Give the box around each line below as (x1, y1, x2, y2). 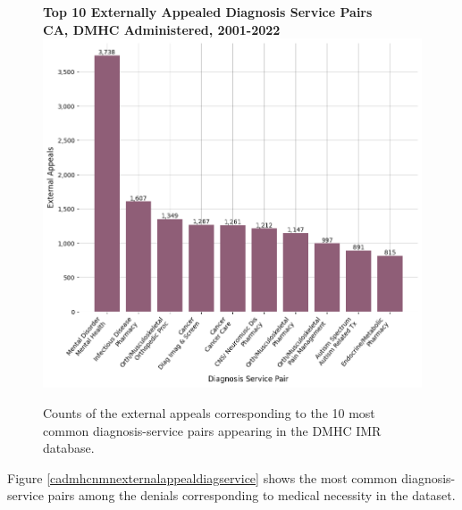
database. (43, 439, 95, 457)
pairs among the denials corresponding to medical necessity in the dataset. (47, 486, 456, 505)
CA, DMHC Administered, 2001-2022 (43, 20, 281, 38)
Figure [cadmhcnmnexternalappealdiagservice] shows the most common (7, 468, 398, 487)
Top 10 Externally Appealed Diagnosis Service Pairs (43, 3, 373, 21)
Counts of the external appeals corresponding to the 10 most (43, 404, 375, 422)
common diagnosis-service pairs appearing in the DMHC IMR (43, 421, 382, 439)
